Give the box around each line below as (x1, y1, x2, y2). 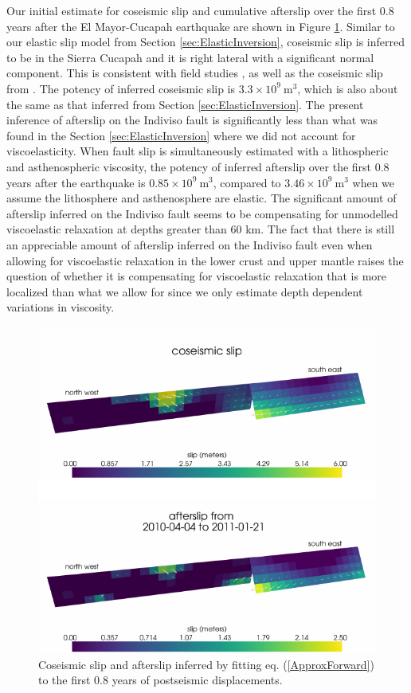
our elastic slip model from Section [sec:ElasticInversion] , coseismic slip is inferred (6, 33, 405, 50)
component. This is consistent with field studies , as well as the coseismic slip (6, 65, 383, 81)
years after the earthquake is (6, 174, 146, 190)
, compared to (213, 174, 281, 190)
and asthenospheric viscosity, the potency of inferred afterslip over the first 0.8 (6, 158, 389, 174)
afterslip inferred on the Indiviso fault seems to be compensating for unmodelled (6, 205, 398, 221)
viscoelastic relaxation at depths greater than (6, 221, 227, 237)
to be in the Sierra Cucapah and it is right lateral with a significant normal (6, 49, 374, 65)
